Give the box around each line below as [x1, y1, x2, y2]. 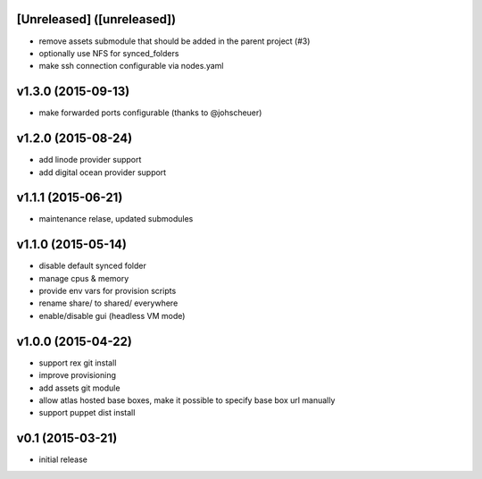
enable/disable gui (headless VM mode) [38, 310, 186, 321]
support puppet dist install [38, 408, 136, 418]
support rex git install [38, 357, 117, 368]
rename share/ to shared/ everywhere [38, 298, 179, 308]
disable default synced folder [38, 260, 146, 272]
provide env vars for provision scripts [38, 286, 177, 297]
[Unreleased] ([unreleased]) [16, 12, 177, 27]
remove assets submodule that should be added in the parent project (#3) [38, 36, 311, 46]
